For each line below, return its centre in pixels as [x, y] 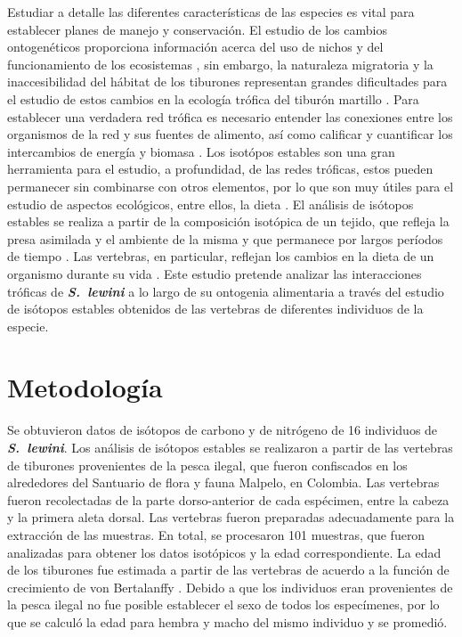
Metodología [85, 387]
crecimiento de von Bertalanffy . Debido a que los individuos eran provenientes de [230, 587]
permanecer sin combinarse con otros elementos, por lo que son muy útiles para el [231, 186]
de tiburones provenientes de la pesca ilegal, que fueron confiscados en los [207, 465]
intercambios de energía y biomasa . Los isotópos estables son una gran [201, 151]
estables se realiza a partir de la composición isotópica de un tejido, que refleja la [228, 221]
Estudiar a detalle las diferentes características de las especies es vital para [211, 12]
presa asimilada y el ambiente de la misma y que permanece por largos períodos [225, 238]
